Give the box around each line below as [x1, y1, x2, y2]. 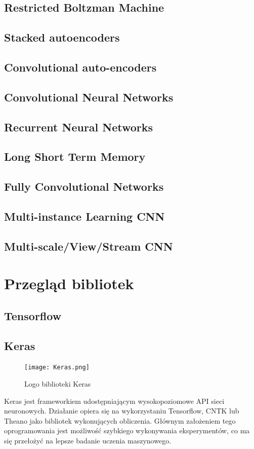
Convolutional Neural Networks [4, 89, 174, 105]
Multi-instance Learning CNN [4, 208, 165, 224]
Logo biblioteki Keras [24, 378, 91, 389]
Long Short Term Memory [4, 149, 146, 164]
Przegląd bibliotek [4, 273, 134, 294]
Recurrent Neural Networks [4, 119, 153, 134]
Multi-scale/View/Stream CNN [4, 238, 173, 254]
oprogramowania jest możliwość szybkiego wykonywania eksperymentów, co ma [4, 425, 250, 436]
